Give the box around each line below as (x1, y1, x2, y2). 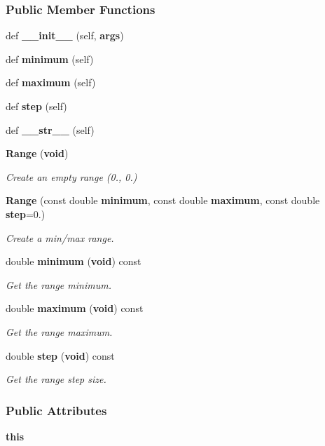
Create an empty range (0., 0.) (6, 169, 137, 184)
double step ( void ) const (6, 348, 115, 363)
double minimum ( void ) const (6, 254, 141, 269)
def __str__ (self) (6, 122, 95, 137)
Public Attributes (6, 401, 107, 419)
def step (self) (6, 99, 67, 113)
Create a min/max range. (6, 230, 114, 245)
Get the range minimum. (6, 277, 111, 292)
